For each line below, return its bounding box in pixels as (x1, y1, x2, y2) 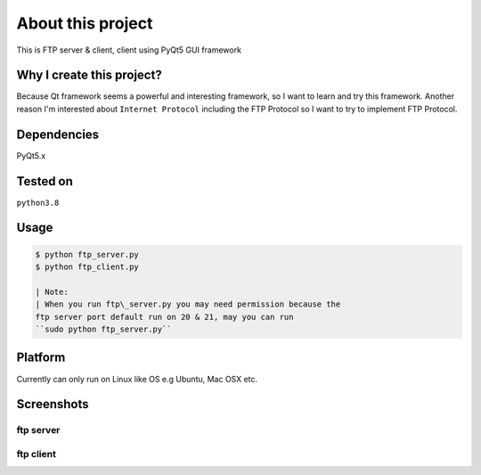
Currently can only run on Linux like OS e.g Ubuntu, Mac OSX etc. (16, 373, 258, 384)
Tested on (16, 174, 73, 189)
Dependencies (16, 127, 100, 142)
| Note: (35, 286, 69, 297)
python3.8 (16, 197, 60, 208)
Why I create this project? (16, 68, 162, 83)
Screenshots (16, 397, 89, 412)
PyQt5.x (16, 150, 46, 160)
